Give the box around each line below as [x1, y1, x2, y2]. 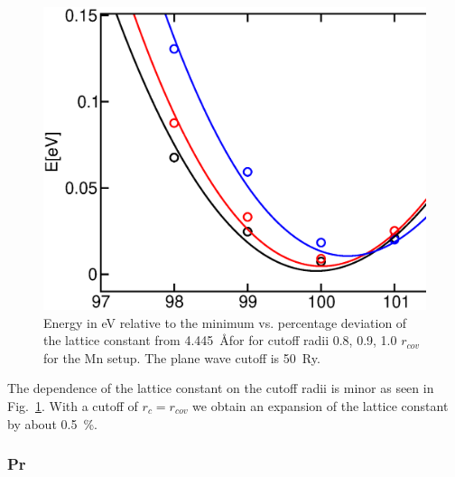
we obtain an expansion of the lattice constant [192, 396, 449, 415]
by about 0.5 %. [7, 414, 97, 433]
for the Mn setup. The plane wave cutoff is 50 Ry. [43, 348, 320, 367]
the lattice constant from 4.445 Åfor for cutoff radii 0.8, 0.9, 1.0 [43, 331, 397, 350]
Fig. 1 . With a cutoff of [7, 396, 138, 415]
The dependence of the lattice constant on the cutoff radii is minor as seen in [7, 379, 434, 397]
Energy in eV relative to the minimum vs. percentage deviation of [43, 313, 407, 332]
